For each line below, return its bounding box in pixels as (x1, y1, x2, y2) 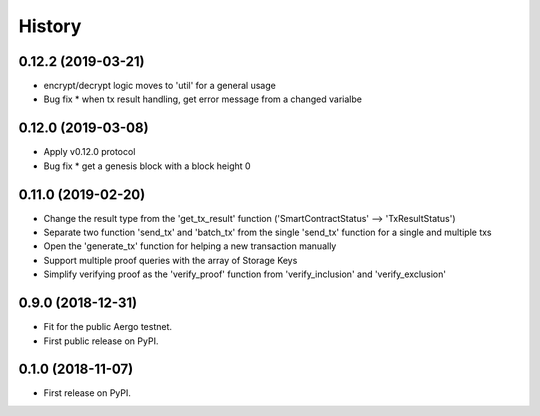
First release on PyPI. (43, 387, 132, 399)
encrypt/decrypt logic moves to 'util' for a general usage (43, 80, 277, 92)
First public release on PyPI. (43, 335, 159, 347)
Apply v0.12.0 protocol (43, 146, 136, 158)
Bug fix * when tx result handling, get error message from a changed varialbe (43, 93, 362, 105)
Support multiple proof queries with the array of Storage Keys (43, 254, 298, 266)
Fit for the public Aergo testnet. (43, 321, 173, 333)
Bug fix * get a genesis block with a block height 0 (43, 160, 251, 172)
